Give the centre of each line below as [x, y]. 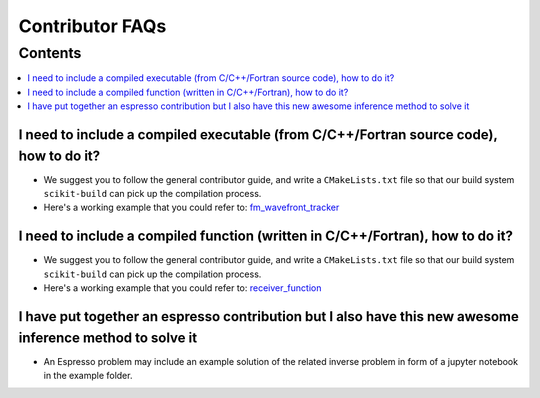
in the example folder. [88, 376]
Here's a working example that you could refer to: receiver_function [182, 288]
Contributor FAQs [92, 26]
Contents [50, 53]
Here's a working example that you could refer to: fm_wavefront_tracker [191, 207]
